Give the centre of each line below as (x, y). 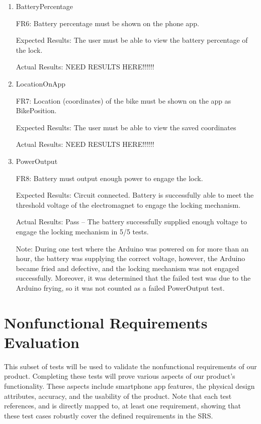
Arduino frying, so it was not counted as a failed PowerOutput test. (120, 287)
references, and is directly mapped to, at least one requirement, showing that (123, 406)
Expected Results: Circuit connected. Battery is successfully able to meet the (135, 195)
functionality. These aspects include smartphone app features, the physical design (129, 386)
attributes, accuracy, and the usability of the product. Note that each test (118, 396)
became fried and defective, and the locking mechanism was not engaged (127, 268)
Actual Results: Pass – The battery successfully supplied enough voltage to (131, 222)
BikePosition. (36, 110)
